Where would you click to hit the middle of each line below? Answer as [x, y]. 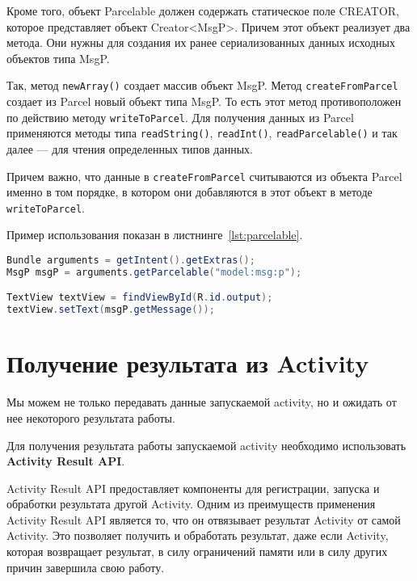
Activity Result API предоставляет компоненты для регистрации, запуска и [193, 488]
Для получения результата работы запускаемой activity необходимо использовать [206, 445]
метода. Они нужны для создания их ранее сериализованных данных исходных [201, 42]
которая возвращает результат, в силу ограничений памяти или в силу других [197, 552]
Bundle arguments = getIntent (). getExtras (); [131, 261]
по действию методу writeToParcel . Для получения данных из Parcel [180, 117]
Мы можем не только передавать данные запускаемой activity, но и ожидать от [202, 402]
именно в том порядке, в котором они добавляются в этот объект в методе [190, 192]
